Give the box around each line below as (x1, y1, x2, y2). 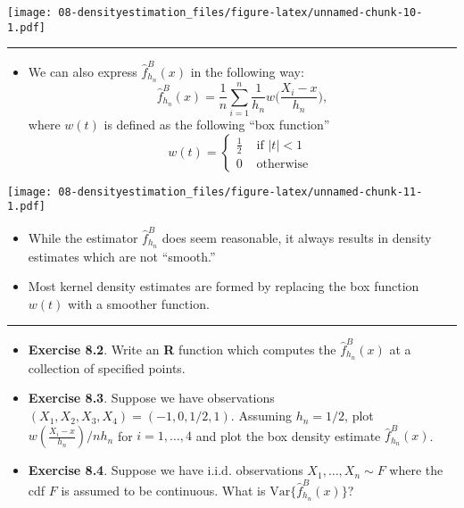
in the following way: (190, 62, 304, 81)
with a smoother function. (68, 294, 210, 312)
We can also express (28, 62, 137, 81)
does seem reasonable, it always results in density (162, 228, 432, 246)
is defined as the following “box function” (104, 115, 330, 134)
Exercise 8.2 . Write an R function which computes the (28, 340, 336, 358)
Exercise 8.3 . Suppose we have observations (28, 388, 275, 407)
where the (389, 461, 443, 479)
